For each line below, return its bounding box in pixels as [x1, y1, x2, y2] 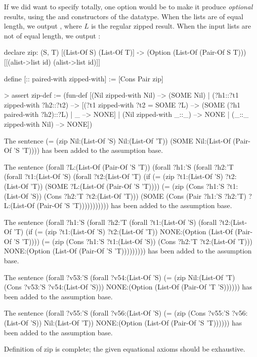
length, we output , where [4, 21, 82, 31]
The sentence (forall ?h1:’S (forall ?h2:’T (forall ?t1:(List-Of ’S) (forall [4, 216, 217, 227]
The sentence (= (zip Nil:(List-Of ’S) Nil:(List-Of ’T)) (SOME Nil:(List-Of [4, 135, 231, 145]
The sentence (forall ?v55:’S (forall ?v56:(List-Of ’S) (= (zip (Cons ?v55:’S [4, 308, 230, 318]
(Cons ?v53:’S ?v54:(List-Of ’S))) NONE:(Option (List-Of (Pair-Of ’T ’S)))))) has [4, 282, 253, 292]
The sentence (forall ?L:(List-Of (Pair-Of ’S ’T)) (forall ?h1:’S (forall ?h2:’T [4, 161, 234, 172]
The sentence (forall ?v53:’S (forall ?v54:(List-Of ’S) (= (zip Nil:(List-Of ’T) [4, 272, 235, 282]
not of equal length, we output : [4, 30, 100, 40]
